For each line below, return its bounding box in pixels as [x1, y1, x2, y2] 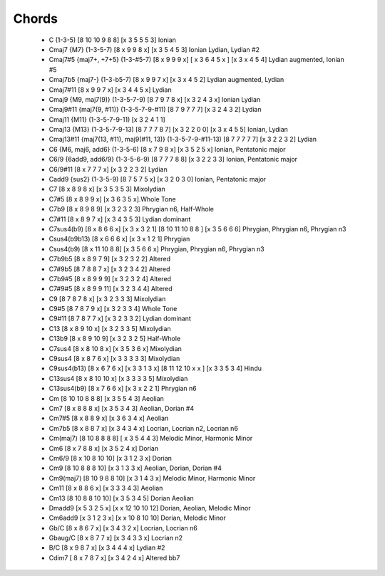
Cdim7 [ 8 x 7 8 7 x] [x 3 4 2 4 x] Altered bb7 [48, 553, 180, 562]
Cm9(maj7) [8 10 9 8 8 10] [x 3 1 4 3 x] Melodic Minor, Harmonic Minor [48, 473, 256, 482]
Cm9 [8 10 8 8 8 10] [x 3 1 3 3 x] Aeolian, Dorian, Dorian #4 [48, 464, 222, 473]
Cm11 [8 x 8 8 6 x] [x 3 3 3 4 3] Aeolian [48, 484, 163, 493]
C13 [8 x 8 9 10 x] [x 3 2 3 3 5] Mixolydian [48, 324, 171, 332]
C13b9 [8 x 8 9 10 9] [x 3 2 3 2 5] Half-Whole [48, 335, 181, 343]
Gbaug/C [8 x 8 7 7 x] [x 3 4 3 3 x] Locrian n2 [48, 534, 183, 543]
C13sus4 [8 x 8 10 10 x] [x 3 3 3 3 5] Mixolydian [48, 374, 188, 382]
